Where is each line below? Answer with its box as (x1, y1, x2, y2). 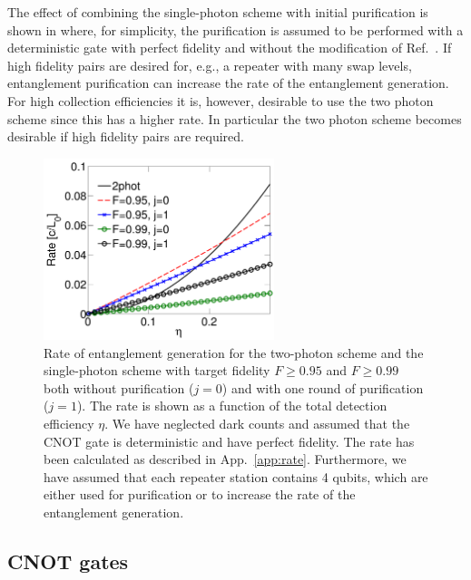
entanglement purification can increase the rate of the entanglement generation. (7, 73, 449, 92)
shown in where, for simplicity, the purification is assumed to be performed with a (7, 20, 464, 39)
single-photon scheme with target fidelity (44, 361, 270, 380)
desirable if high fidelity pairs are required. (7, 127, 244, 146)
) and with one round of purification (221, 378, 424, 397)
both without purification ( (44, 378, 194, 397)
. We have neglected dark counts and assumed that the (104, 413, 410, 432)
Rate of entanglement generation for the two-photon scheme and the (44, 343, 424, 362)
